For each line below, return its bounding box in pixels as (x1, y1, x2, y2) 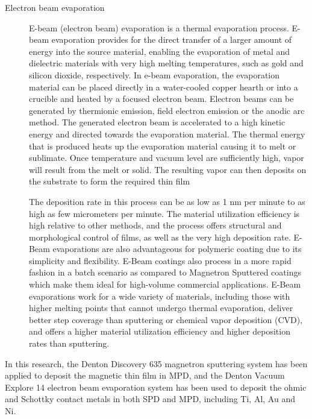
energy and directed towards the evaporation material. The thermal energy (29, 127, 305, 140)
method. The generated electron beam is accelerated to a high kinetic (29, 116, 285, 128)
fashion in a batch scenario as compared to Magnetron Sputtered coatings (29, 266, 301, 279)
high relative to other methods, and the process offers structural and (29, 219, 282, 232)
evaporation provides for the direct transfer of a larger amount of (51, 33, 292, 46)
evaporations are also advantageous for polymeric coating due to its (52, 242, 302, 255)
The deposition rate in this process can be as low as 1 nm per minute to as (29, 195, 305, 207)
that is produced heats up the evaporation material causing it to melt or (29, 139, 296, 152)
